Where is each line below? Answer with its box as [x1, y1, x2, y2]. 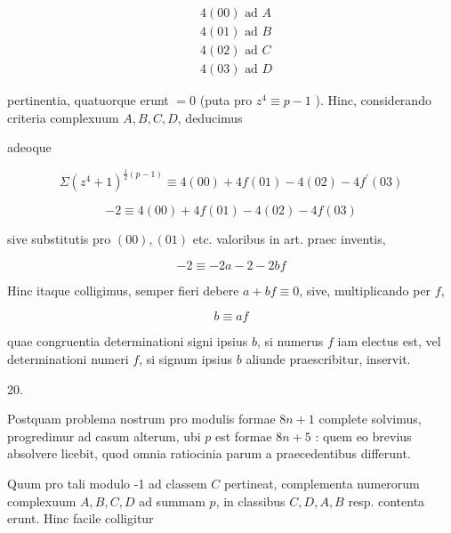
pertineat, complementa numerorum [223, 474, 420, 493]
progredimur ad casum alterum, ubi [7, 426, 201, 445]
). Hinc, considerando [315, 91, 431, 109]
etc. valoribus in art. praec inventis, [192, 230, 386, 248]
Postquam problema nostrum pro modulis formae [7, 409, 276, 428]
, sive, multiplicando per [299, 280, 431, 299]
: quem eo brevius [315, 426, 412, 445]
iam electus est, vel [337, 332, 441, 351]
